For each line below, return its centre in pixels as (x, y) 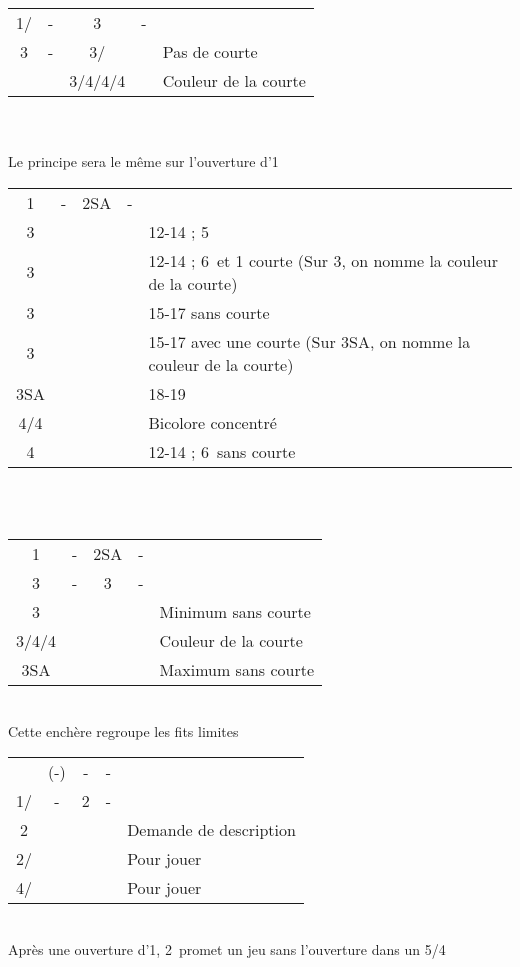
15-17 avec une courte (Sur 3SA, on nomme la (309, 341)
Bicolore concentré (212, 422)
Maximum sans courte (237, 669)
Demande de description (211, 830)
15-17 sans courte (209, 312)
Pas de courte (210, 51)
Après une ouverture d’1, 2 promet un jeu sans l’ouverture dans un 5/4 (227, 948)
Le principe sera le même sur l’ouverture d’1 (143, 161)
